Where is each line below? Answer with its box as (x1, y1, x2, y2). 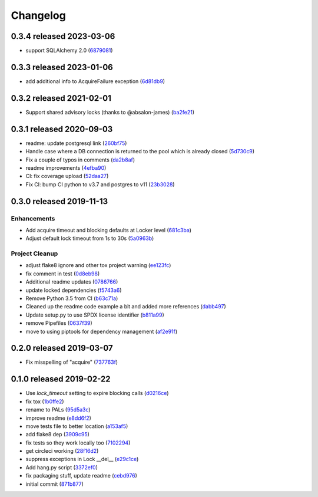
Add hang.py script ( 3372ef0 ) (25, 463, 98, 471)
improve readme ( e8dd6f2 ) (25, 414, 91, 422)
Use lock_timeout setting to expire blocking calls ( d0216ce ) (25, 390, 169, 397)
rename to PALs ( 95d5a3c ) (25, 406, 91, 413)
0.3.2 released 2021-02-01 (11, 93, 111, 103)
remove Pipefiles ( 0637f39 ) (25, 320, 92, 327)
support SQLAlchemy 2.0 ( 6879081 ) (25, 47, 113, 54)
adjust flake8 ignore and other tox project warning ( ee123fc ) (25, 262, 171, 269)
